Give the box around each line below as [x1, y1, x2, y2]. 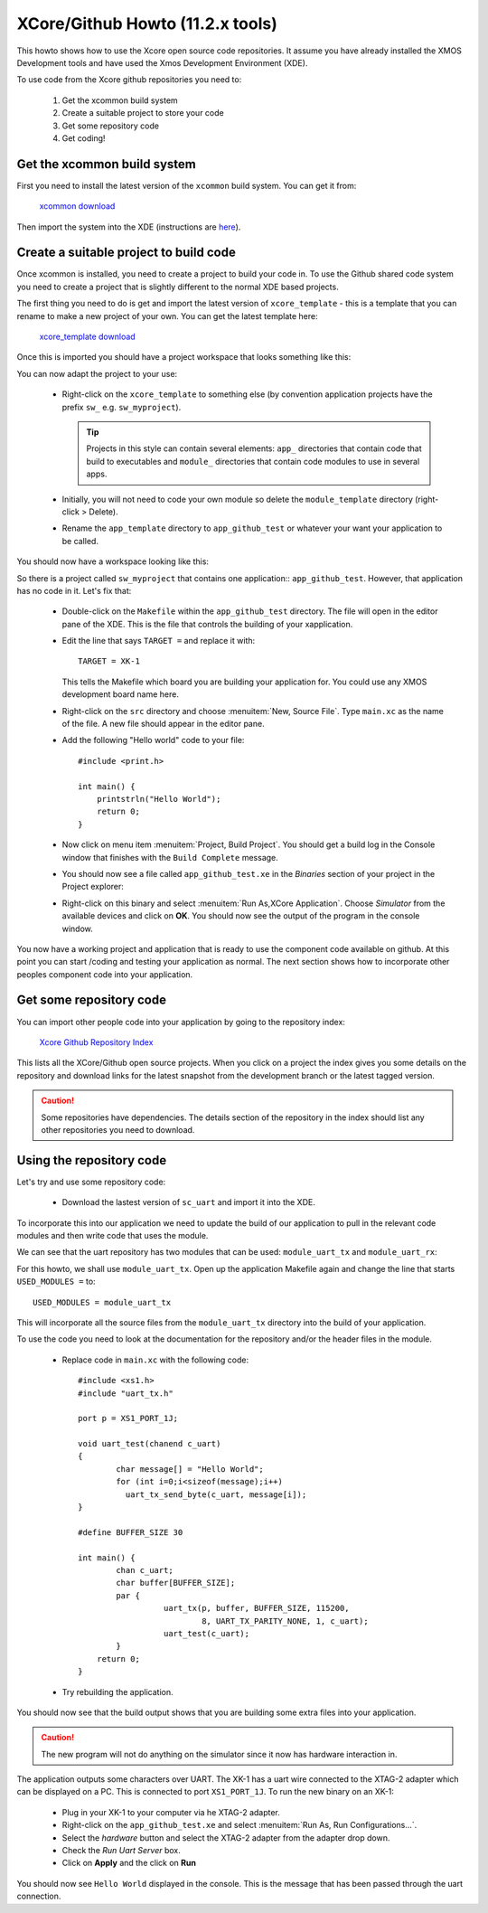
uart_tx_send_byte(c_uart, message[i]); [125, 1489, 307, 1500]
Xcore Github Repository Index [39, 1036, 154, 1048]
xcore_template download [39, 331, 136, 343]
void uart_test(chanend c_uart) [78, 1438, 221, 1449]
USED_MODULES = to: [16, 1276, 96, 1287]
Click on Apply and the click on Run [61, 1858, 196, 1869]
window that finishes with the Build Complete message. [61, 852, 279, 862]
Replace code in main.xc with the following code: [61, 1354, 249, 1365]
